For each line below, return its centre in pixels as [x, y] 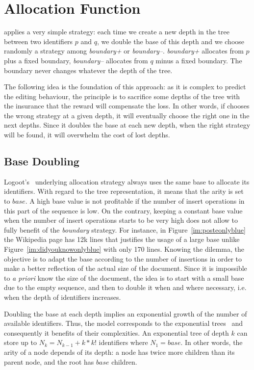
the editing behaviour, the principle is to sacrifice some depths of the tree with [122, 96]
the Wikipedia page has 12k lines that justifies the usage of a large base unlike [122, 239]
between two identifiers [38, 41]
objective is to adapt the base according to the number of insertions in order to [123, 258]
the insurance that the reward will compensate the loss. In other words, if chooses [127, 106]
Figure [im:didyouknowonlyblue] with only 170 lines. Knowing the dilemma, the [124, 249]
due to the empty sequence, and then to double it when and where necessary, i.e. [125, 287]
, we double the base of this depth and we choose [171, 41]
